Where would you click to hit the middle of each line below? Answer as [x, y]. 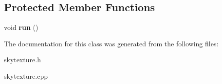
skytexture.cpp [26, 76]
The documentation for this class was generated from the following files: [111, 43]
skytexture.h [22, 60]
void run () [21, 27]
